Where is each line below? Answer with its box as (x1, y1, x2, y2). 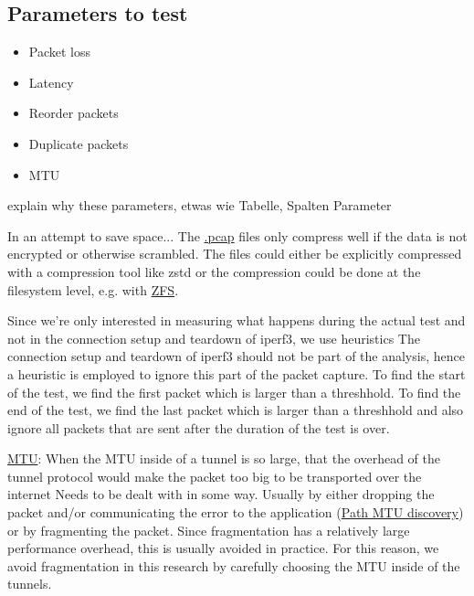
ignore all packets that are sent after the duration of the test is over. (7, 418, 390, 437)
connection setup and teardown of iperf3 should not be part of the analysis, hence (7, 346, 465, 366)
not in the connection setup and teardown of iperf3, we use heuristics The (7, 328, 420, 347)
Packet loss (28, 42, 91, 61)
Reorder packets (28, 103, 119, 122)
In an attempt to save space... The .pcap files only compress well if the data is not (7, 226, 468, 245)
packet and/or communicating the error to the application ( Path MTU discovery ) (7, 503, 464, 522)
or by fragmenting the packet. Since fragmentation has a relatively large (7, 520, 410, 539)
